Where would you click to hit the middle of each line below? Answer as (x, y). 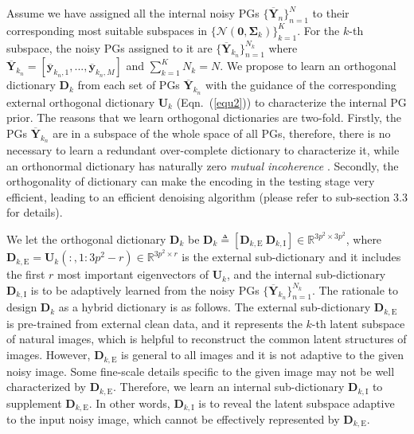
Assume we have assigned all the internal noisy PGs (133, 13)
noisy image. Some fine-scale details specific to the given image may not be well (201, 371)
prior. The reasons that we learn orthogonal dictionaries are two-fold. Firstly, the (204, 117)
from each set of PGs (129, 85)
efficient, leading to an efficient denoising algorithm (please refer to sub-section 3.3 (207, 196)
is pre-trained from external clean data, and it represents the (154, 323)
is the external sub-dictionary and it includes (291, 257)
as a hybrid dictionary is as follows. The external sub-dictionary (215, 307)
